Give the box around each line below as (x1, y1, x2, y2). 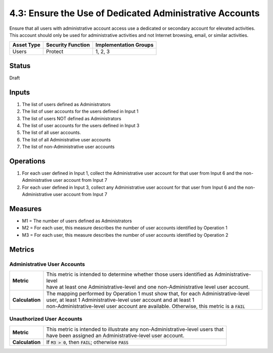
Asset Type (12, 41, 40, 48)
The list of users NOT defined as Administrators (22, 115, 121, 121)
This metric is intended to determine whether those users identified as (46, 271, 213, 278)
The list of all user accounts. (22, 129, 81, 136)
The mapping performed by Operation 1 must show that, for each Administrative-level (46, 290, 250, 297)
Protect (46, 48, 64, 55)
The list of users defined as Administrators (22, 101, 111, 107)
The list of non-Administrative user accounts (22, 144, 115, 150)
